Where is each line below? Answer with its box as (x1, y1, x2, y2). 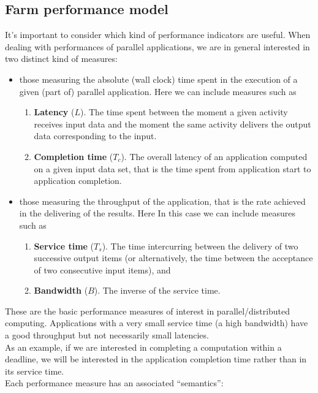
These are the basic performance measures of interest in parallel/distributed (5, 304, 290, 317)
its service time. (5, 364, 64, 377)
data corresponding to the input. (34, 129, 157, 142)
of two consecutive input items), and (34, 263, 171, 276)
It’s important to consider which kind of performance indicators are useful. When (5, 28, 311, 41)
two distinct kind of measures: (5, 52, 118, 65)
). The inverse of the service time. (94, 284, 221, 297)
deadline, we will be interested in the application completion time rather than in (5, 353, 307, 365)
